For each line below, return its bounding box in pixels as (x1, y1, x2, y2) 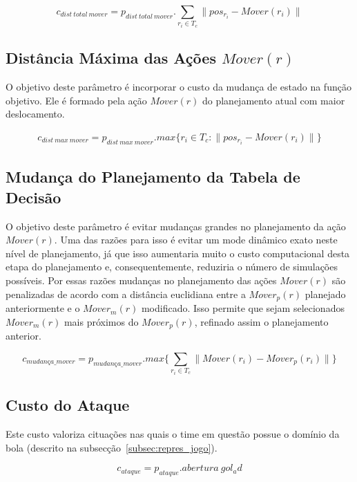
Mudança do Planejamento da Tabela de (6, 166, 300, 187)
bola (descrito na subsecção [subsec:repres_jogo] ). (6, 440, 218, 454)
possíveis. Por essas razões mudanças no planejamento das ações (6, 273, 277, 288)
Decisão (6, 186, 61, 207)
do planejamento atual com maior (202, 93, 345, 107)
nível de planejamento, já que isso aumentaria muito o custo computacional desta (6, 245, 350, 260)
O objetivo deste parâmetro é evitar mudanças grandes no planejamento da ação (6, 219, 346, 233)
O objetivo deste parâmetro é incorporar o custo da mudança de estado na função (6, 80, 351, 94)
